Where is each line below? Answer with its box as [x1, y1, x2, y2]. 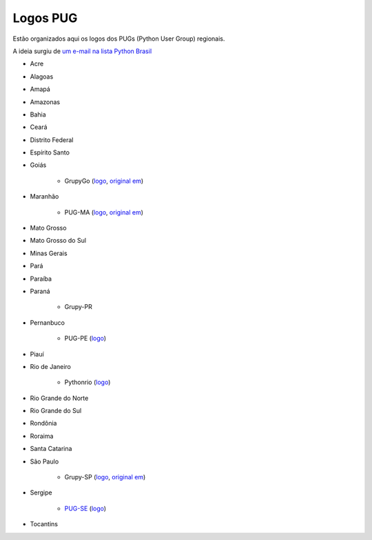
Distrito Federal [30, 135, 74, 144]
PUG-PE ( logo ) [64, 334, 107, 343]
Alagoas [30, 72, 54, 81]
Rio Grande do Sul [30, 407, 82, 415]
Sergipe [30, 488, 52, 497]
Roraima [30, 432, 54, 440]
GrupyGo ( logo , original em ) [64, 177, 144, 185]
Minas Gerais [30, 249, 68, 257]
